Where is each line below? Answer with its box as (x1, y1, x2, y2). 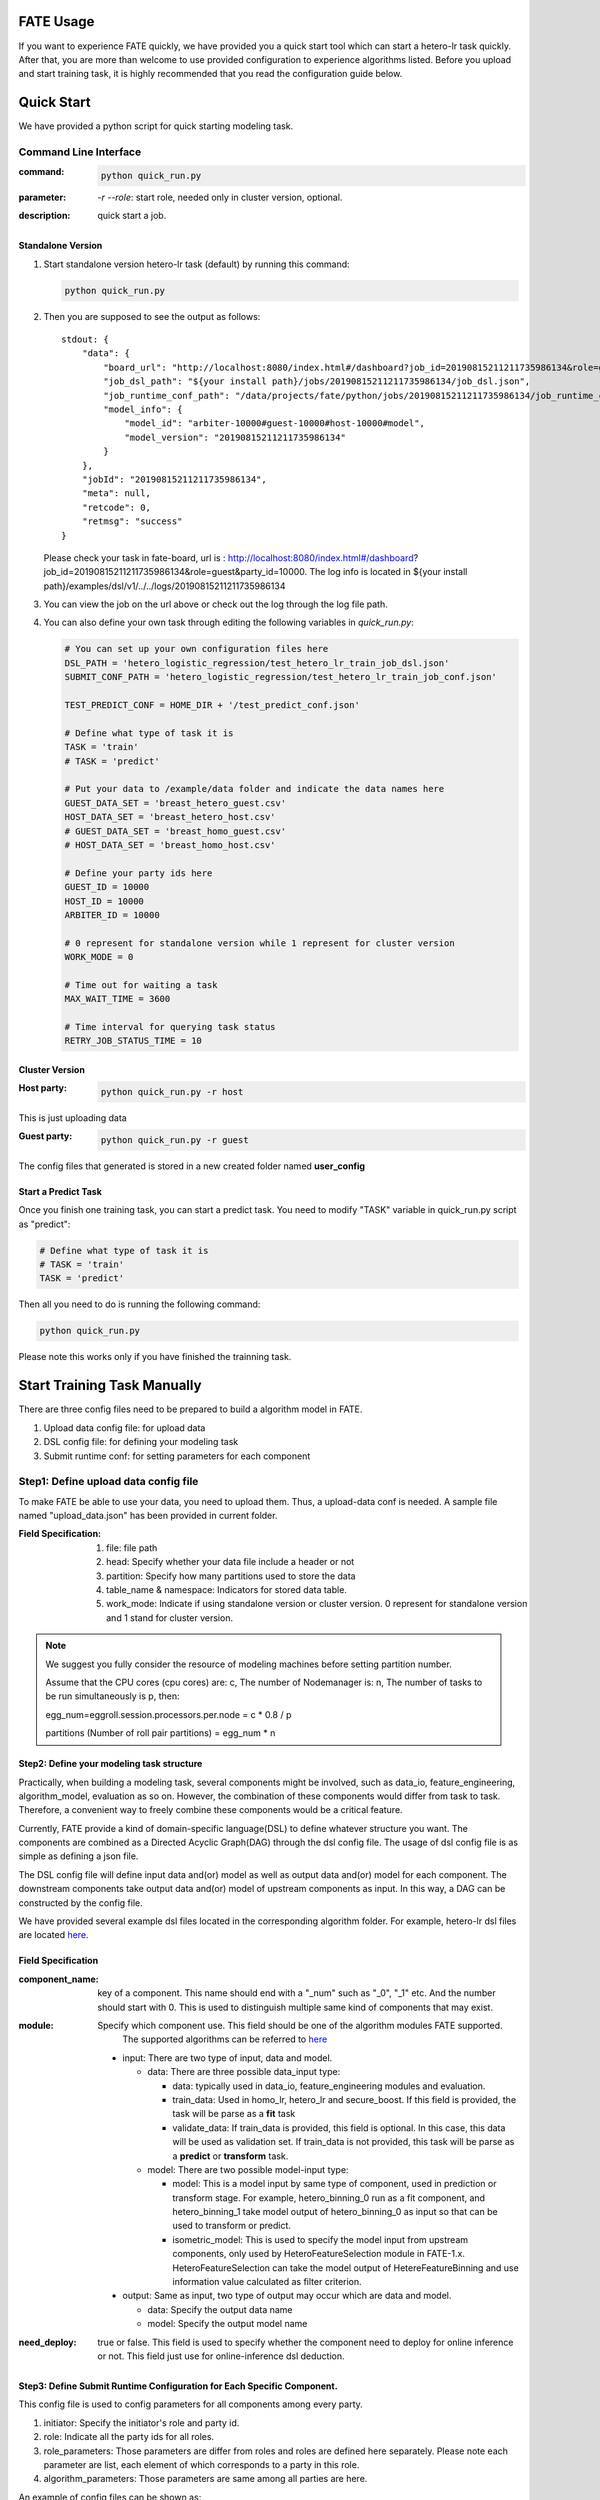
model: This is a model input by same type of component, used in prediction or (172, 2178, 497, 2190)
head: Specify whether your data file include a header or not (106, 1556, 355, 1568)
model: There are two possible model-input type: (147, 2163, 349, 2175)
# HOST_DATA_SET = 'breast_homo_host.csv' (64, 839, 276, 850)
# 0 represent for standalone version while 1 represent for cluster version (64, 937, 455, 949)
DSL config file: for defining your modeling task (43, 1436, 239, 1448)
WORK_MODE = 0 (64, 951, 134, 963)
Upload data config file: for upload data (43, 1421, 206, 1434)
